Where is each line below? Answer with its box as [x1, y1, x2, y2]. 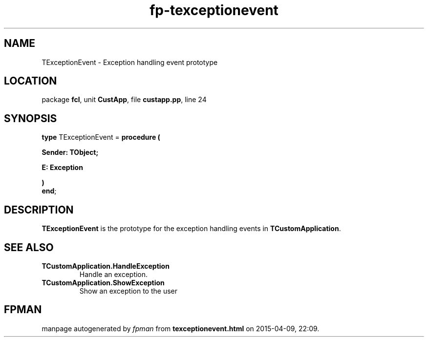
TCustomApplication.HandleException [42, 261, 170, 270]
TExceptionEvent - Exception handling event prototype [42, 58, 218, 66]
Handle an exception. [79, 270, 148, 278]
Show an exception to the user [79, 286, 177, 295]
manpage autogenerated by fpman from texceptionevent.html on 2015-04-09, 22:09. [42, 324, 320, 333]
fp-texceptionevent [150, 2, 278, 19]
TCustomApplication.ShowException [42, 278, 165, 287]
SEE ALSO [4, 241, 54, 254]
